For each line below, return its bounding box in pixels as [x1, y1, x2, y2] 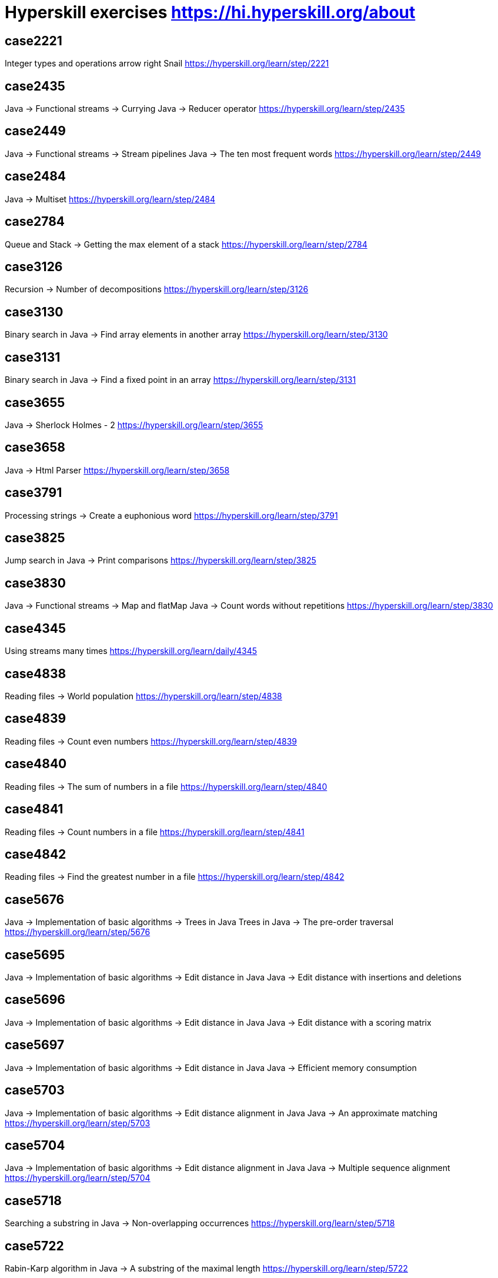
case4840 [5, 756, 67, 772]
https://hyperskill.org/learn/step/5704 [5, 1173, 151, 1183]
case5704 [5, 1138, 65, 1153]
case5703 [5, 1083, 65, 1098]
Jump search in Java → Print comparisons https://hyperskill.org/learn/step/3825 [5, 555, 316, 566]
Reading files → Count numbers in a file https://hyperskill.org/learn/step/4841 [5, 826, 305, 837]
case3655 [5, 395, 65, 410]
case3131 [5, 349, 61, 365]
